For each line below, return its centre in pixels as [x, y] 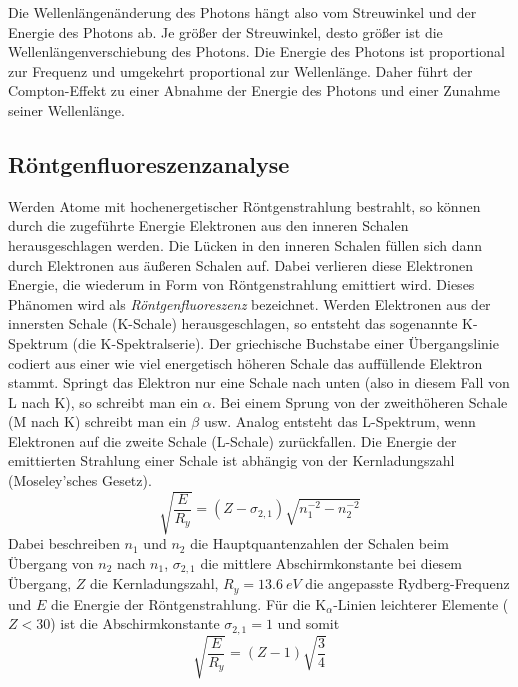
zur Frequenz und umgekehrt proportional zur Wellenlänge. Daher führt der [240, 70]
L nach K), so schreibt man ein [103, 401]
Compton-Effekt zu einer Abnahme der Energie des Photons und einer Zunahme [254, 90]
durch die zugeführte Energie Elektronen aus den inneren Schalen [208, 225]
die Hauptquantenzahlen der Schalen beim [319, 543]
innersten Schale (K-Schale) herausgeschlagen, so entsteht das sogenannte [233, 323]
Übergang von [51, 562]
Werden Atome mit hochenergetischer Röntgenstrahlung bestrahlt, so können [244, 205]
